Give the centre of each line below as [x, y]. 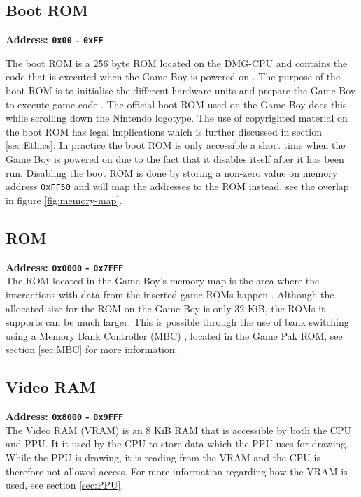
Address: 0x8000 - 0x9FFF [65, 416]
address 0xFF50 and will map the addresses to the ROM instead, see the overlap [177, 186]
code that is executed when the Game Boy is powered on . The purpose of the [173, 77]
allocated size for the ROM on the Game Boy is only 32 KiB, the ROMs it [165, 308]
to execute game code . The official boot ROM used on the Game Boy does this [176, 104]
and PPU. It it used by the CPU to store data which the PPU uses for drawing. [177, 444]
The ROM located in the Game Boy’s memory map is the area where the [163, 281]
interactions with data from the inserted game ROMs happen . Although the [170, 294]
